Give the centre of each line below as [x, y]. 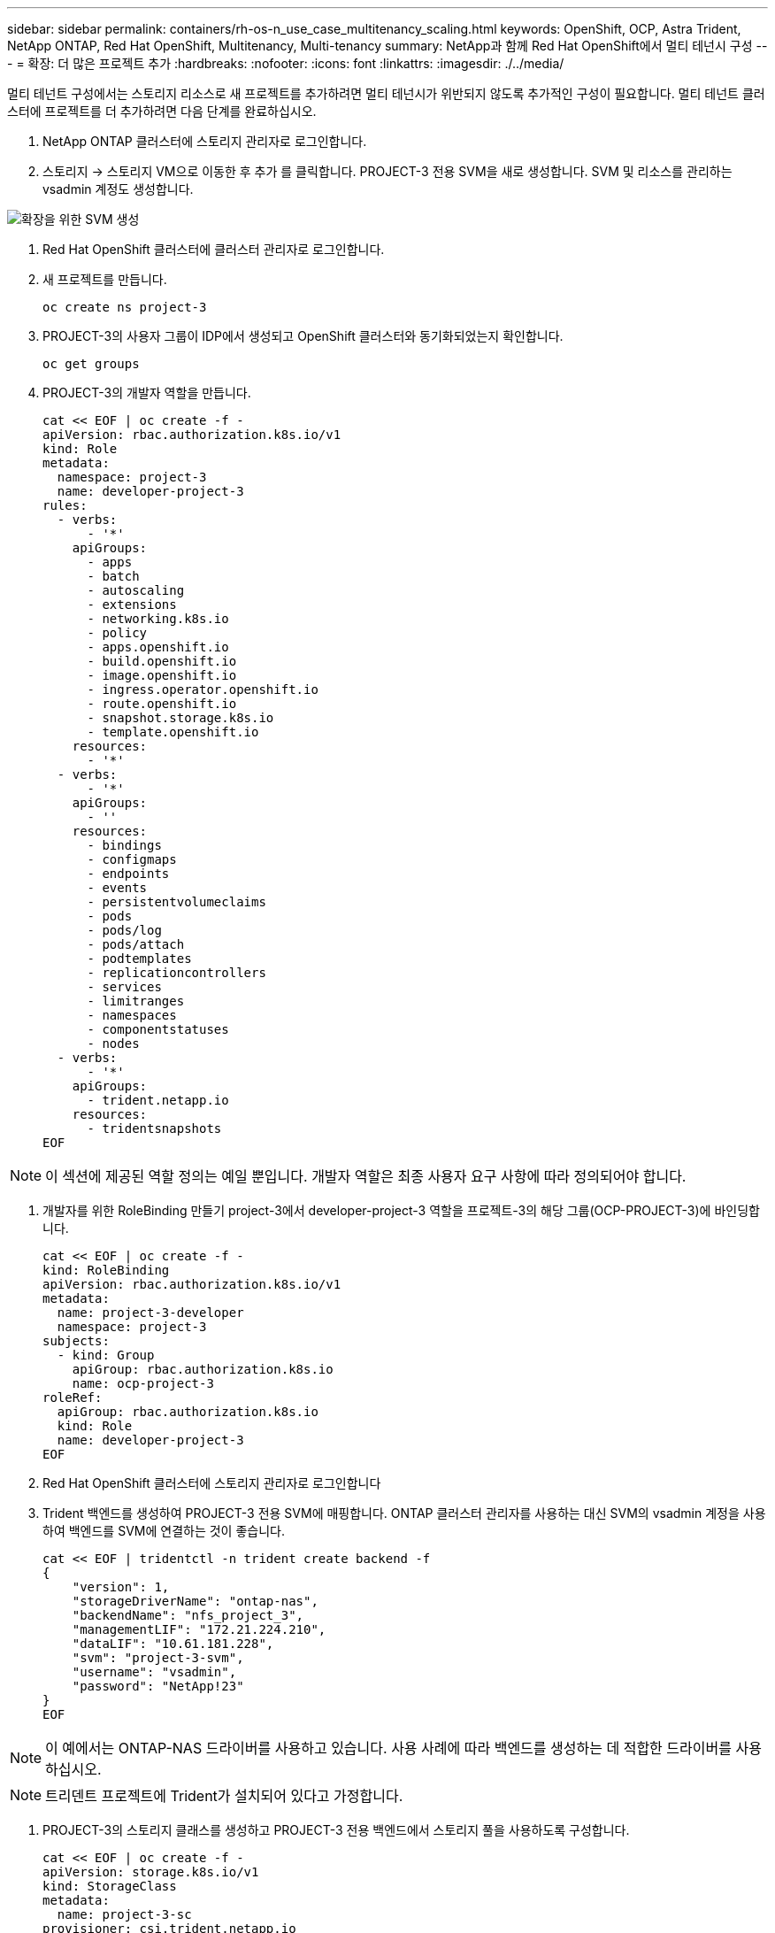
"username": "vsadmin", [154, 1672]
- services [124, 987]
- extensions [132, 605]
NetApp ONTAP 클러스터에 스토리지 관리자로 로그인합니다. [205, 141]
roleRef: [73, 1398]
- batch [113, 576]
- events [117, 888]
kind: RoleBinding [106, 1270]
